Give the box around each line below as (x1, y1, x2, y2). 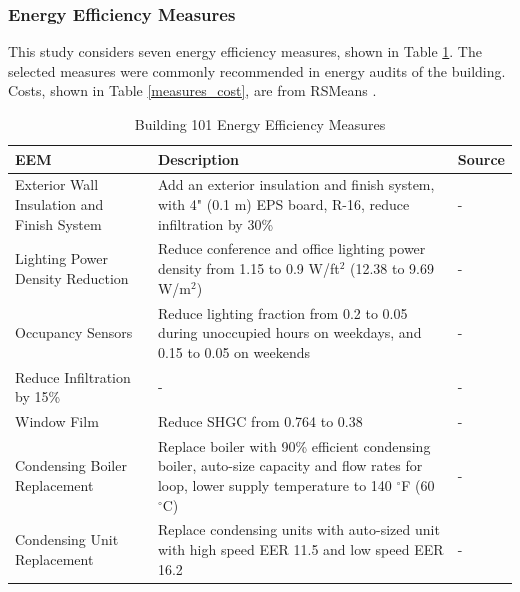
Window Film (15, 410, 99, 431)
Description (157, 148, 239, 169)
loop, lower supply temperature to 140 (157, 475, 392, 495)
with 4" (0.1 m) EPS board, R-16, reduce (157, 194, 410, 215)
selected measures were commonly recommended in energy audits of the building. (8, 60, 506, 81)
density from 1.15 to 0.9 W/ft (157, 258, 340, 279)
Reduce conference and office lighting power (157, 238, 426, 259)
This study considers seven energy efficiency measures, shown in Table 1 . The (8, 41, 482, 62)
